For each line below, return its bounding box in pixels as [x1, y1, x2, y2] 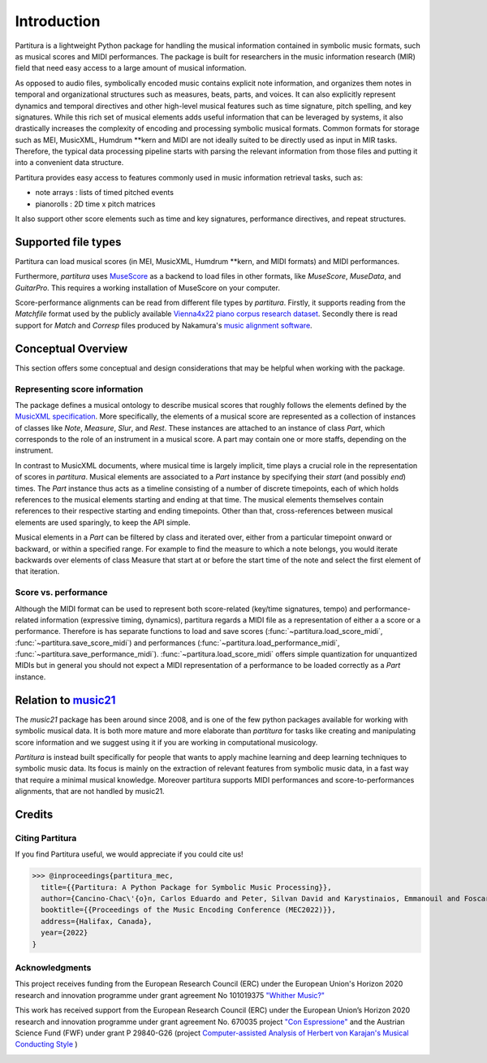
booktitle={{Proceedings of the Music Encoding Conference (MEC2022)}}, [41, 905, 337, 914]
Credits [15, 807, 54, 821]
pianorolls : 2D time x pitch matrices [35, 199, 156, 209]
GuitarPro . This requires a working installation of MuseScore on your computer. [15, 283, 280, 293]
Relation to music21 [15, 693, 116, 707]
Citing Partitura [15, 832, 77, 844]
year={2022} [41, 928, 88, 938]
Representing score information [15, 383, 144, 394]
